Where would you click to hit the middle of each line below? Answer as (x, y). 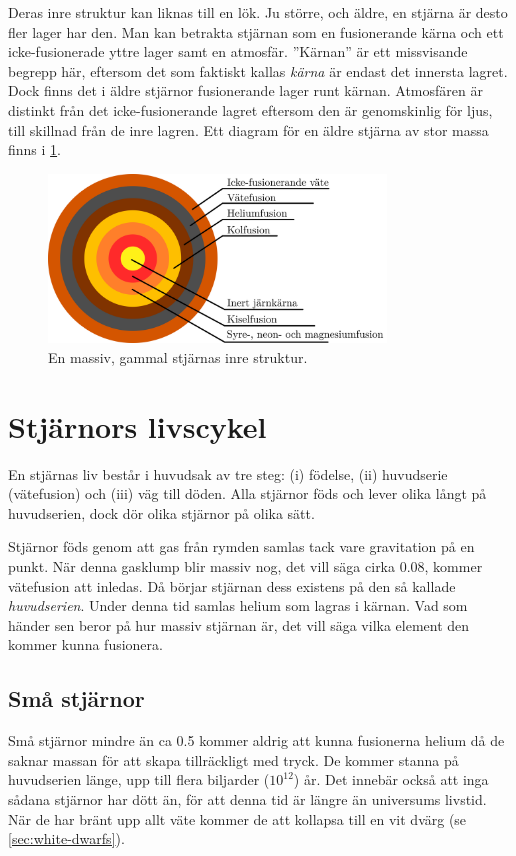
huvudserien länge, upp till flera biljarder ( (139, 779)
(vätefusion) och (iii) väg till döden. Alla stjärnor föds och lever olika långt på (247, 493)
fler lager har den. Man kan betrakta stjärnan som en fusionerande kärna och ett (256, 31)
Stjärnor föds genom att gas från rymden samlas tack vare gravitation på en (241, 546)
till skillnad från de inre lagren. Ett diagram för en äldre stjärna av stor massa (248, 129)
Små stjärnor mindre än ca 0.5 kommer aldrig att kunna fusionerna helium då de (256, 740)
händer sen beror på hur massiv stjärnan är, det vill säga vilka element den (239, 624)
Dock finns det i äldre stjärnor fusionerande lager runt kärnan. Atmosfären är (245, 90)
